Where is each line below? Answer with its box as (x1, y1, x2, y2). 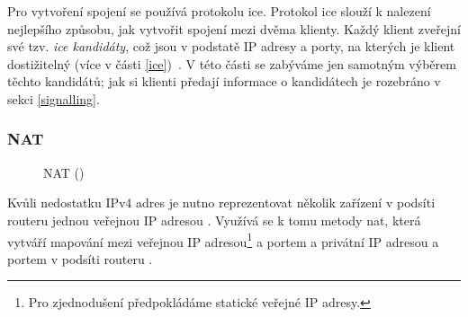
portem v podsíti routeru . (7, 249, 153, 268)
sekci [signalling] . (7, 89, 100, 108)
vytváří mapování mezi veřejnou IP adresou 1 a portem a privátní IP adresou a (7, 229, 439, 251)
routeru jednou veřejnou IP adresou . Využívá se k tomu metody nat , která (7, 210, 421, 229)
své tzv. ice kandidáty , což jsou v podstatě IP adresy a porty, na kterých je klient (7, 37, 455, 56)
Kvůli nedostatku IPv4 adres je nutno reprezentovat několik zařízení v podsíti (7, 193, 436, 212)
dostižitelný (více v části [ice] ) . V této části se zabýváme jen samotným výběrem (7, 54, 456, 73)
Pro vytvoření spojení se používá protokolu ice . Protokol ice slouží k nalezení (7, 2, 431, 20)
